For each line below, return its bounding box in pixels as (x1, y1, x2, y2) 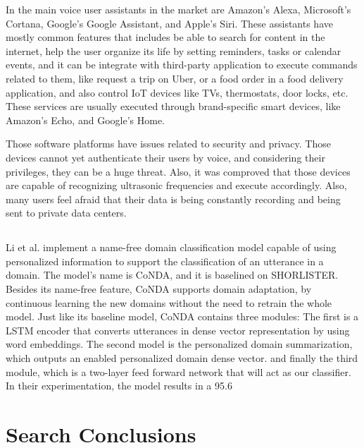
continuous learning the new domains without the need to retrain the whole (6, 295, 332, 310)
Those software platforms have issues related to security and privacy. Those (6, 136, 331, 151)
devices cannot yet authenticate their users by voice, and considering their (6, 150, 325, 164)
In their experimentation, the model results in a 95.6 (6, 378, 232, 393)
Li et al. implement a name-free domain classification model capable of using (6, 240, 337, 255)
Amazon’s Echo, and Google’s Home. (6, 112, 165, 127)
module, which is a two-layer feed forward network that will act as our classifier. (6, 364, 351, 379)
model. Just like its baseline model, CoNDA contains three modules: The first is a (6, 309, 359, 324)
